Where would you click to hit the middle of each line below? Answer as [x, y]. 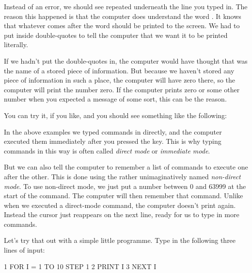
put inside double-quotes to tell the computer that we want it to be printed [116, 35]
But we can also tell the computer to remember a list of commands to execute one [126, 167]
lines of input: [24, 250]
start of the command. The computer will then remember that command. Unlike [124, 196]
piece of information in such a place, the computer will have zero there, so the [120, 80]
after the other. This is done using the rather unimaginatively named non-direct [122, 176]
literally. [16, 44]
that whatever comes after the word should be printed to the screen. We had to [122, 26]
